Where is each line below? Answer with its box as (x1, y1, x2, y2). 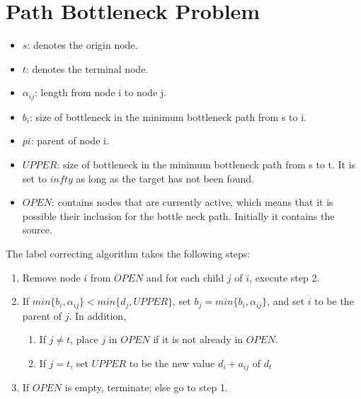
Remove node (22, 270, 81, 284)
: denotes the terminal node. (25, 61, 149, 76)
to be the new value (129, 355, 215, 370)
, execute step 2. (249, 270, 320, 284)
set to (22, 170, 47, 185)
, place (70, 332, 98, 347)
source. (22, 222, 52, 237)
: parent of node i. (30, 133, 109, 148)
